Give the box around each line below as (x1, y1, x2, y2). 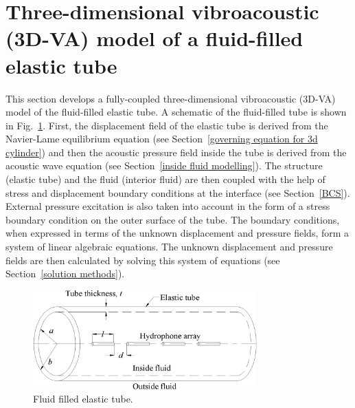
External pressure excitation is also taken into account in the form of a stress (5, 199, 330, 213)
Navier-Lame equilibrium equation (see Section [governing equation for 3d (5, 131, 318, 146)
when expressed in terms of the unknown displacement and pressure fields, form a (5, 226, 350, 240)
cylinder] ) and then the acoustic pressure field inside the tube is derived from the (5, 144, 347, 159)
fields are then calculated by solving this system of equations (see (5, 253, 280, 267)
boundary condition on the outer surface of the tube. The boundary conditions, (5, 212, 340, 226)
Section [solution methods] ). (5, 266, 125, 281)
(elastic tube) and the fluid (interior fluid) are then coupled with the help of (5, 172, 325, 186)
